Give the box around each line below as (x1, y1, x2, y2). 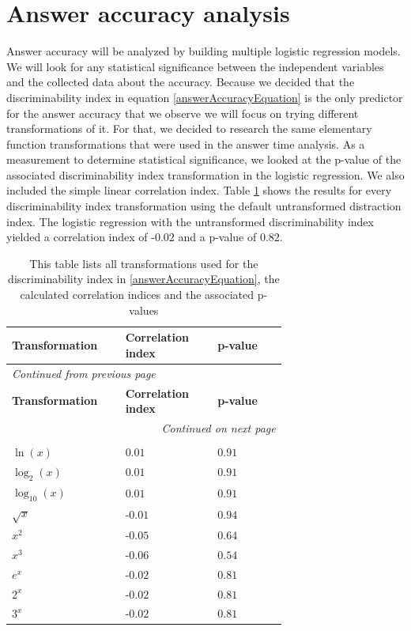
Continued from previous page (12, 365, 156, 381)
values (129, 301, 159, 318)
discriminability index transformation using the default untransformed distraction (6, 198, 402, 214)
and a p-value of (178, 229, 257, 245)
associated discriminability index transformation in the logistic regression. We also (6, 166, 405, 183)
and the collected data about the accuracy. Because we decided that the (6, 74, 355, 90)
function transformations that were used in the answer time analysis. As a (6, 135, 365, 152)
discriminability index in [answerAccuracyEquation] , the (8, 270, 280, 287)
